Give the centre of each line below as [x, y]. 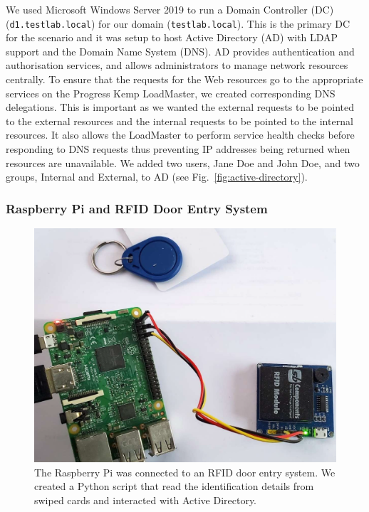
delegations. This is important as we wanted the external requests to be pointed [180, 107]
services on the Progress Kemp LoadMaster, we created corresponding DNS [171, 93]
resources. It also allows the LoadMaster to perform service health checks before [180, 135]
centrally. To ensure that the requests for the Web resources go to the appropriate [184, 79]
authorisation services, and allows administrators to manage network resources [177, 65]
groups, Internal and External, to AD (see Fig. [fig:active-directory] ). [157, 177]
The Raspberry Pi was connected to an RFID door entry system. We [185, 472]
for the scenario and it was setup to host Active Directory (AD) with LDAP [172, 37]
